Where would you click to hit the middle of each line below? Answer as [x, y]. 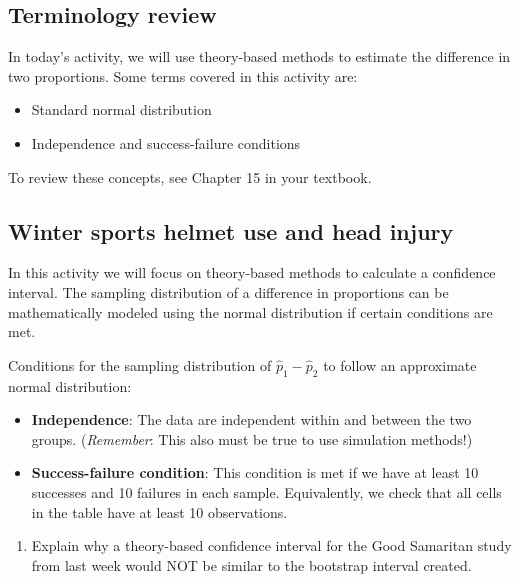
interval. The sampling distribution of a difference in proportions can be [228, 291]
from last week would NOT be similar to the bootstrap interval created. [251, 564]
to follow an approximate [400, 364]
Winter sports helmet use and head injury [231, 230]
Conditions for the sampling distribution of [140, 364]
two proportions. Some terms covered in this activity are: [183, 75]
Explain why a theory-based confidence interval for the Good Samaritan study [271, 545]
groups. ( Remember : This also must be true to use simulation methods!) [252, 438]
